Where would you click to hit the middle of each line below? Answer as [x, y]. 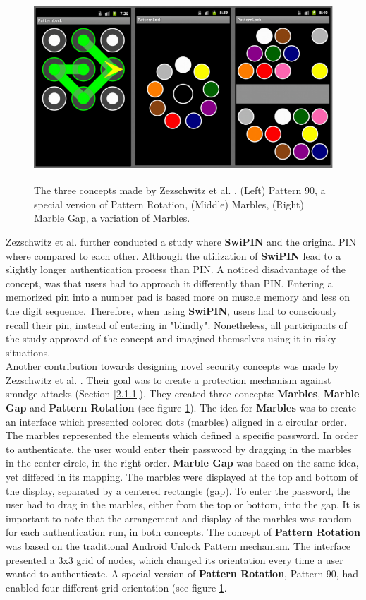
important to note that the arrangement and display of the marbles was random [179, 518]
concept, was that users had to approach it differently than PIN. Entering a [169, 283]
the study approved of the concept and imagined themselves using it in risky [171, 338]
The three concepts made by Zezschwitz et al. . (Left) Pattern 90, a [180, 190]
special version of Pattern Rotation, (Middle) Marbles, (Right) [169, 204]
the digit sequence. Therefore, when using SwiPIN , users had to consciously [172, 310]
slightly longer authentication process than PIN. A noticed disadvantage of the [176, 269]
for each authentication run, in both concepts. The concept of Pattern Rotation [183, 532]
